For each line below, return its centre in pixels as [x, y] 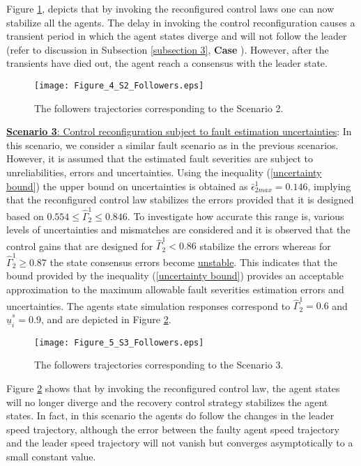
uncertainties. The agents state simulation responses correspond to [148, 305]
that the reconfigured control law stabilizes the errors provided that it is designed [180, 200]
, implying [329, 186]
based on [25, 216]
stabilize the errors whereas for [265, 246]
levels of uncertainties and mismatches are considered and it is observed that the [178, 230]
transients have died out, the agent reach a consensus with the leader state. [167, 63]
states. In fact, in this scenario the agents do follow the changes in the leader [170, 415]
